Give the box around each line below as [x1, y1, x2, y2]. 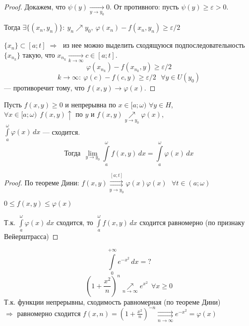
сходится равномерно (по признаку [139, 217, 245, 227]
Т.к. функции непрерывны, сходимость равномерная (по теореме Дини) [4, 296, 221, 307]
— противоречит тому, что [4, 82, 85, 93]
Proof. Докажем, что [4, 1, 65, 11]
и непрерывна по [65, 99, 116, 109]
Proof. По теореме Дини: [4, 177, 79, 187]
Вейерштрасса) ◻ [4, 231, 59, 242]
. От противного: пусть [109, 1, 179, 11]
